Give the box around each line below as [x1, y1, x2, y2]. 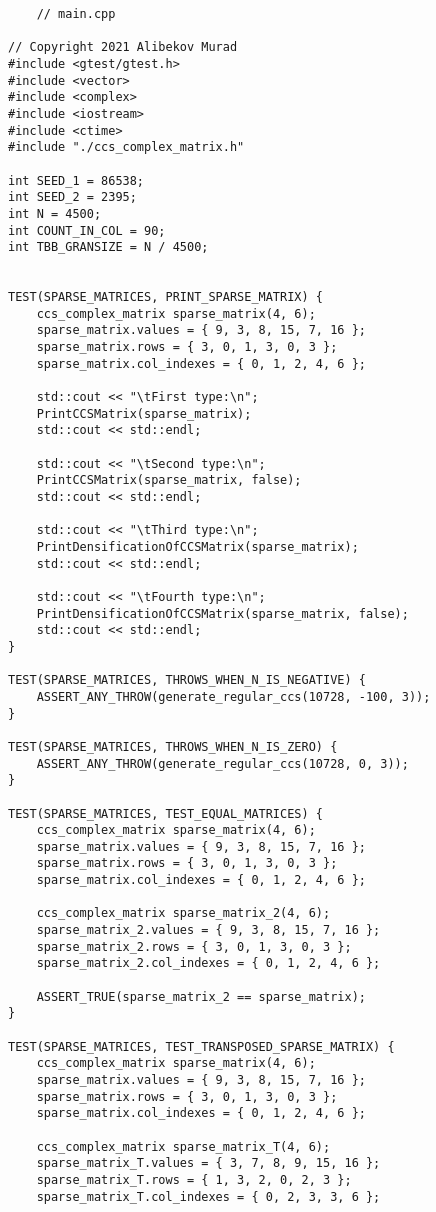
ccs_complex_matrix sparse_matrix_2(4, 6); [36, 906, 331, 921]
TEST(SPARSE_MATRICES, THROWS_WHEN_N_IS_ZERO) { [8, 739, 338, 754]
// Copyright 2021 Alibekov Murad [8, 40, 238, 55]
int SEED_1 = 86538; [8, 173, 145, 188]
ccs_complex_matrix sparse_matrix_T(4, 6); [36, 1139, 331, 1154]
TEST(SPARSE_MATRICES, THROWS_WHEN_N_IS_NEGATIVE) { [8, 673, 366, 688]
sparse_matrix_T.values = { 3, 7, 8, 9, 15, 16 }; [36, 1156, 381, 1171]
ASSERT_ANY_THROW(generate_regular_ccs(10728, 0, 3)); [36, 756, 409, 771]
